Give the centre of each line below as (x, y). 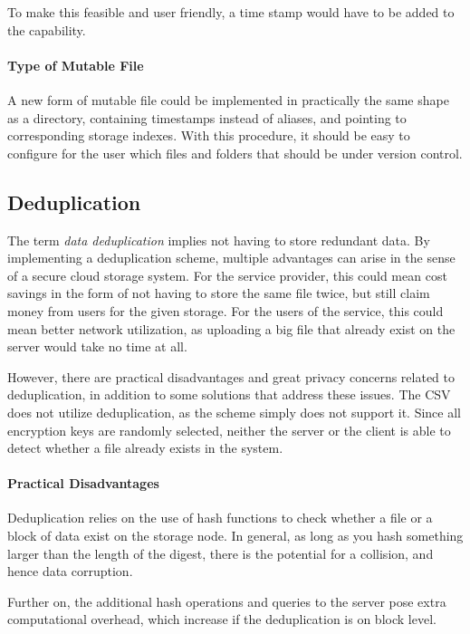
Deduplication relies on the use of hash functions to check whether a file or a (220, 518)
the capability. (47, 29)
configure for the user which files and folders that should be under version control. (235, 153)
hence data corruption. (70, 571)
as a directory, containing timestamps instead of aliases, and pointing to (207, 117)
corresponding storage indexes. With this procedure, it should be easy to (209, 135)
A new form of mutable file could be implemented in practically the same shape (228, 99)
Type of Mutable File (76, 65)
